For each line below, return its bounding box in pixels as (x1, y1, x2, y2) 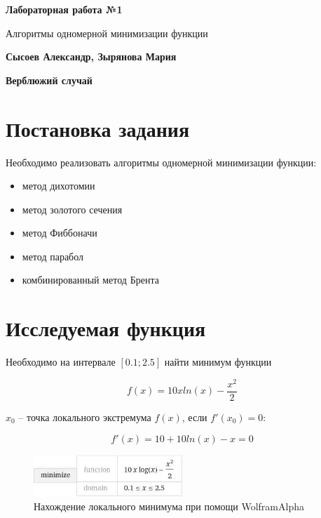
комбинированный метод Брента (22, 272, 159, 287)
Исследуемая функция (6, 314, 206, 343)
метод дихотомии (22, 178, 95, 193)
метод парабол (22, 248, 84, 263)
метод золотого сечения (22, 201, 123, 216)
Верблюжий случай (6, 72, 93, 87)
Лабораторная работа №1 (6, 2, 123, 16)
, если (182, 409, 207, 424)
